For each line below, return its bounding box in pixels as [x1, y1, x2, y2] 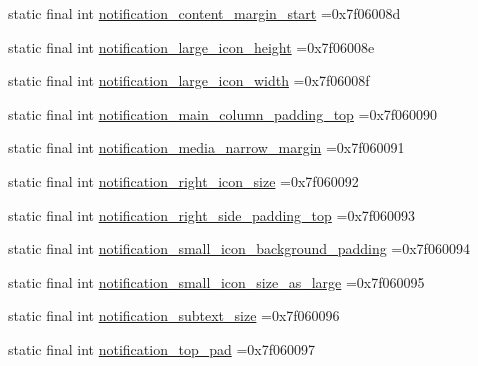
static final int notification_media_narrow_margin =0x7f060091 [8, 137, 405, 158]
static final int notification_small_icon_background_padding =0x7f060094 [8, 238, 470, 259]
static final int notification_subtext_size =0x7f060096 [8, 305, 340, 326]
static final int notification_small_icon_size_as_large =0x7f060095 [8, 271, 425, 292]
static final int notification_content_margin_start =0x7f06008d [8, 3, 401, 23]
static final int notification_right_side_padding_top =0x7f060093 [8, 204, 416, 225]
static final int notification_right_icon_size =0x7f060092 [8, 170, 359, 191]
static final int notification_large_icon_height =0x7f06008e [8, 36, 375, 57]
